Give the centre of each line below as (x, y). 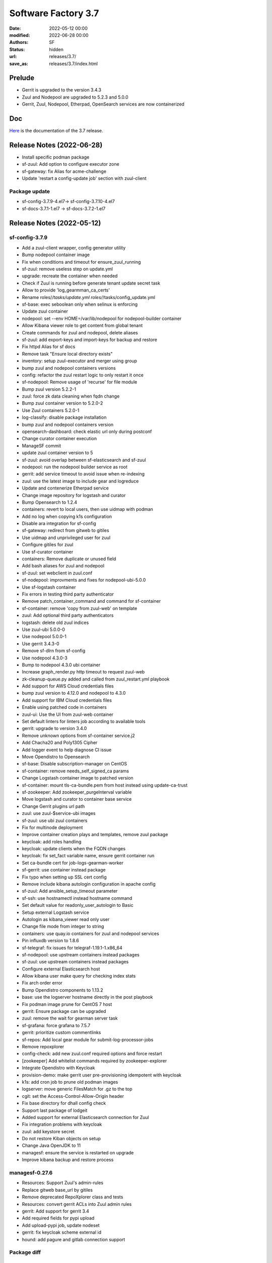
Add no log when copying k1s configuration (67, 516)
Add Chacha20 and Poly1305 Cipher (60, 743)
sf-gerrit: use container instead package (64, 870)
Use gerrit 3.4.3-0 (41, 644)
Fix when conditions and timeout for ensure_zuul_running (81, 262)
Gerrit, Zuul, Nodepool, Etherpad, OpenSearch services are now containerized (103, 104)
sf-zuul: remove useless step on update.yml (67, 269)
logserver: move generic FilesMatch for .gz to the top (77, 1089)
